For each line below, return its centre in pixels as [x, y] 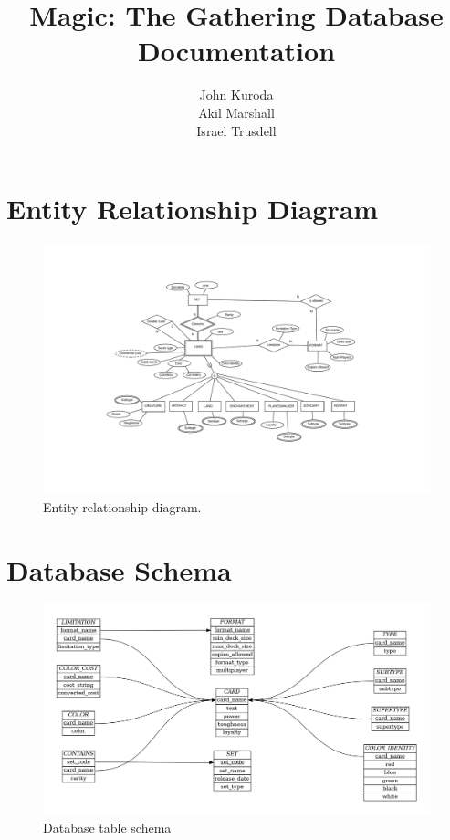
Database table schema [107, 827]
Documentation [236, 51]
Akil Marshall [236, 112]
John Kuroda [236, 94]
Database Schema [119, 569]
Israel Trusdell [236, 130]
